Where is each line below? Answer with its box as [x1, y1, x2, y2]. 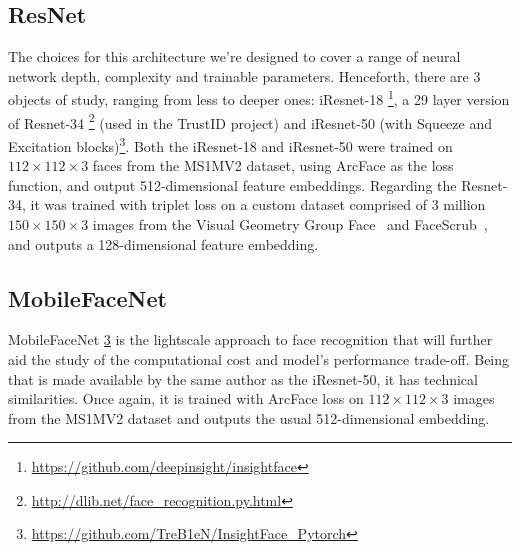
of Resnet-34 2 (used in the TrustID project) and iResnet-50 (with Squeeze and [8, 109, 492, 133]
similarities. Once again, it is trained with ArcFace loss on [8, 388, 364, 409]
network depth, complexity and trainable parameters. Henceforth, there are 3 [8, 65, 481, 86]
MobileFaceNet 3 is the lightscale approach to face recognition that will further [8, 329, 493, 350]
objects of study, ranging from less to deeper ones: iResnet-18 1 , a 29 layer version [8, 86, 510, 110]
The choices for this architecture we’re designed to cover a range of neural [8, 46, 461, 67]
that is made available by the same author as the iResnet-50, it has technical [8, 368, 478, 389]
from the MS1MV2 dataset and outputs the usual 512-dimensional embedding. [8, 407, 490, 428]
